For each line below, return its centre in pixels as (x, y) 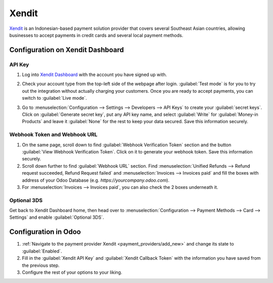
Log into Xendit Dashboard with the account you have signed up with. (95, 75)
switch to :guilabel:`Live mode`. (54, 98)
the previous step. (41, 265)
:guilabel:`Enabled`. (42, 251)
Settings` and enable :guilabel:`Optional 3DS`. (57, 217)
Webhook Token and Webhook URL (54, 135)
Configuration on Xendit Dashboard (66, 50)
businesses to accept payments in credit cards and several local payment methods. (96, 35)
